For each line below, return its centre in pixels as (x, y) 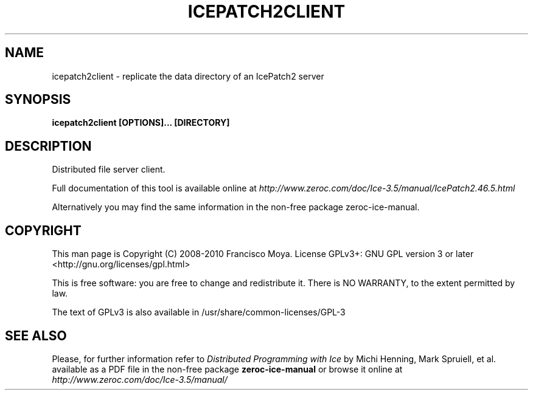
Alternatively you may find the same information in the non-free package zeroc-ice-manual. (236, 207)
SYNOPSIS (38, 100)
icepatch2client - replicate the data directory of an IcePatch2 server (188, 76)
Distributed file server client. (109, 170)
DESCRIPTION (48, 146)
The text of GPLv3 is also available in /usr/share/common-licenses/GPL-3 (199, 312)
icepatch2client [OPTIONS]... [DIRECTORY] (141, 123)
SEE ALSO (36, 335)
